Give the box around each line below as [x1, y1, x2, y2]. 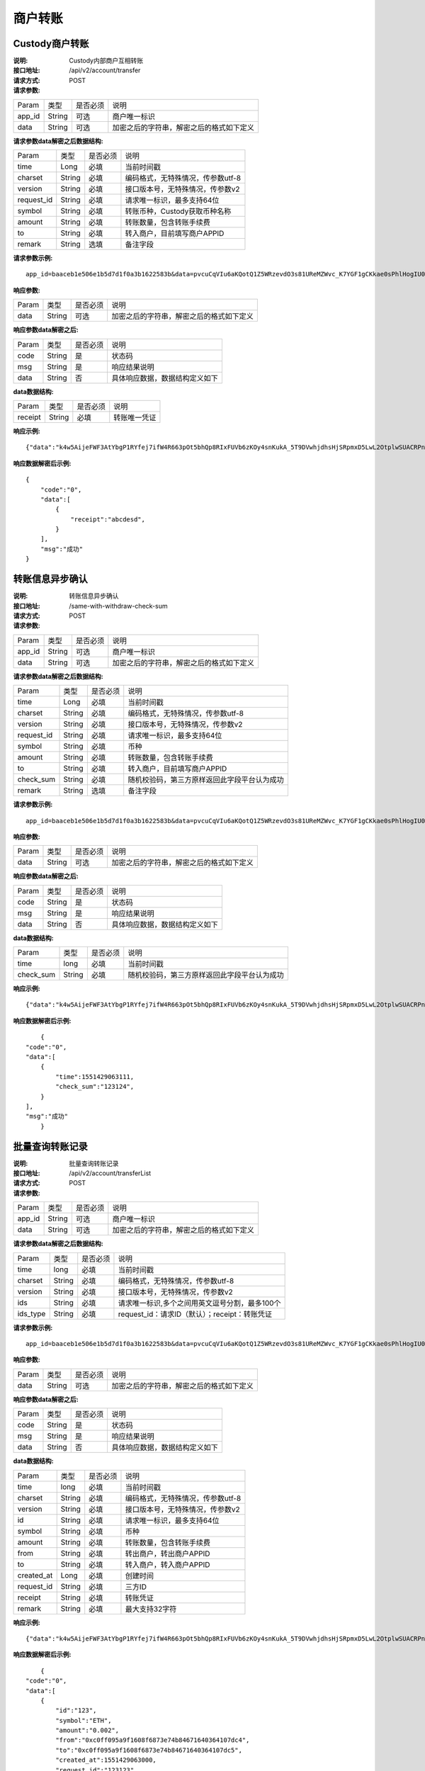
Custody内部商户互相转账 [69, 57, 144, 65]
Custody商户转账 [13, 38, 89, 50]
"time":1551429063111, [55, 1073, 135, 1080]
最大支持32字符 [125, 1604, 177, 1614]
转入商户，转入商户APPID [125, 1559, 210, 1569]
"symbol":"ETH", [55, 1716, 112, 1724]
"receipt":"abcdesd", [70, 515, 145, 524]
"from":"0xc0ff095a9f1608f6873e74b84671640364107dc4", [55, 1736, 250, 1744]
